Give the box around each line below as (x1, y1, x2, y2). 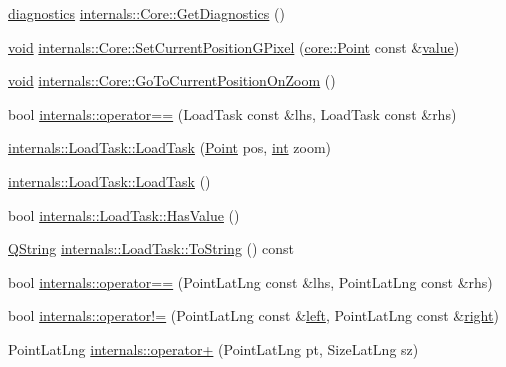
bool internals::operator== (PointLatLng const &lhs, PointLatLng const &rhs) (8, 271, 493, 292)
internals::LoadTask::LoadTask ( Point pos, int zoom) (8, 137, 332, 158)
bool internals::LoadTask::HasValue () (8, 204, 240, 225)
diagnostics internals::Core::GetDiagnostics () (8, 3, 285, 23)
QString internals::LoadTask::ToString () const (8, 238, 295, 259)
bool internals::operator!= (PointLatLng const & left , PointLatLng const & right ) (8, 305, 499, 326)
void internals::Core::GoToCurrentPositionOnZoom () (8, 70, 336, 91)
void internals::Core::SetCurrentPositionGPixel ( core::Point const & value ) (8, 36, 460, 57)
